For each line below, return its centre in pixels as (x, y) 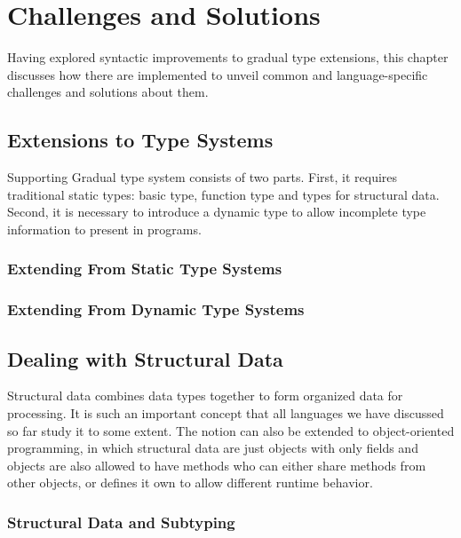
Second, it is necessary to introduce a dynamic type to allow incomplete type (217, 212)
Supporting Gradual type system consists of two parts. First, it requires (203, 177)
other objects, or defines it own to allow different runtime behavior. (190, 483)
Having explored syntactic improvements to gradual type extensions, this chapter (228, 57)
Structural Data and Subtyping (121, 522)
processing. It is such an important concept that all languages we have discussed (226, 412)
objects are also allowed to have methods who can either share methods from (217, 465)
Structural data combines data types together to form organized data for (205, 396)
